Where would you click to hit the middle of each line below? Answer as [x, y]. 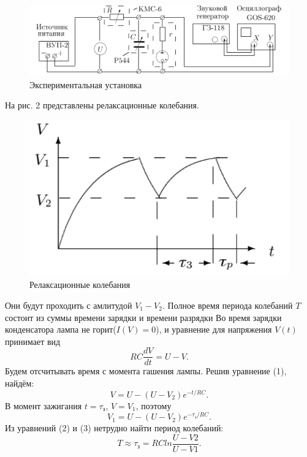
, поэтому [153, 405]
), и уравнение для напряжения [214, 329]
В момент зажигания [44, 405]
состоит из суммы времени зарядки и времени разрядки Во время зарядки [143, 317]
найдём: [20, 383]
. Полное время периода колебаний [227, 305]
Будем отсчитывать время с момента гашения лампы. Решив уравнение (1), [146, 371]
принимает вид [33, 341]
